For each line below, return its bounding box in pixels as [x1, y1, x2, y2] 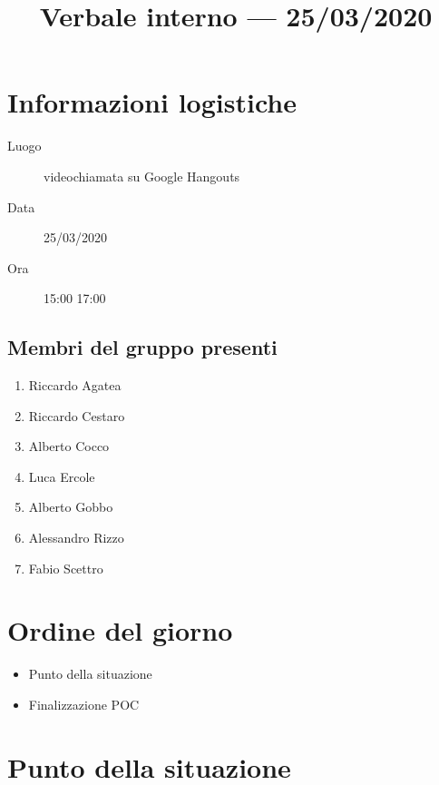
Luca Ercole [28, 466, 95, 486]
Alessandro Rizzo [28, 528, 124, 547]
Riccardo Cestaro [28, 406, 125, 425]
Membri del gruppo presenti [7, 333, 278, 361]
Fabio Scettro [28, 558, 103, 577]
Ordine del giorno [7, 612, 233, 649]
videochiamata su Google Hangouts [44, 166, 240, 185]
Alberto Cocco [28, 437, 110, 456]
